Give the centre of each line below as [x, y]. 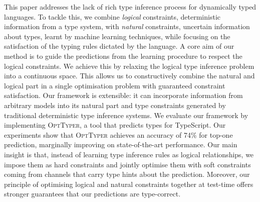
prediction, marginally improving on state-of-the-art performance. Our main [121, 144]
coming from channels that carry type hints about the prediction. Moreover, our [127, 174]
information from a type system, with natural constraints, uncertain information [127, 26]
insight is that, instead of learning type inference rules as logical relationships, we [129, 154]
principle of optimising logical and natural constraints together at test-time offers [129, 184]
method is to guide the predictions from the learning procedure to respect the [123, 56]
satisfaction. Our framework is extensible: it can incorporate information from [123, 95]
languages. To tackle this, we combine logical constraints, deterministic [112, 16]
